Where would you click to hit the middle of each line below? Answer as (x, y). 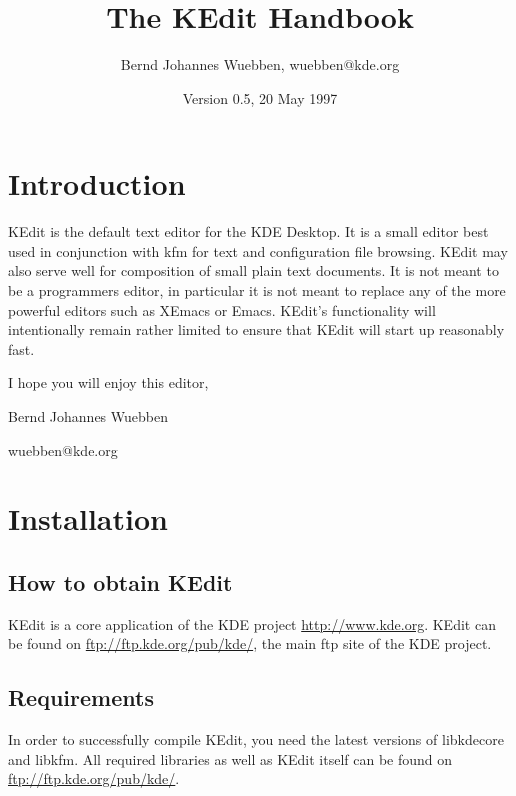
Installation (88, 518)
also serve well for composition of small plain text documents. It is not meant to (253, 270)
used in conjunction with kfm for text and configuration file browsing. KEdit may (258, 250)
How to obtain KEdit (120, 581)
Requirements (81, 697)
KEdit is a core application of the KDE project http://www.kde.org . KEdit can (252, 623)
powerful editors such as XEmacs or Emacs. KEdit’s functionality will (222, 309)
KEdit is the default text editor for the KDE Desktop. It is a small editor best (248, 231)
